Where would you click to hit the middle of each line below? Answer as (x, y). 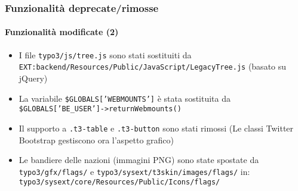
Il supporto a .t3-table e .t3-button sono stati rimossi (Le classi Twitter (156, 128)
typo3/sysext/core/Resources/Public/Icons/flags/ (119, 182)
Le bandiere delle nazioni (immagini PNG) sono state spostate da (139, 160)
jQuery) (33, 78)
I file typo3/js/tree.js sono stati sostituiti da (105, 54)
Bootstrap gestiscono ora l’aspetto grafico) (96, 140)
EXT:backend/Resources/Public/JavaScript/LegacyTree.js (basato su (153, 66)
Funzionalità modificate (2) (62, 32)
